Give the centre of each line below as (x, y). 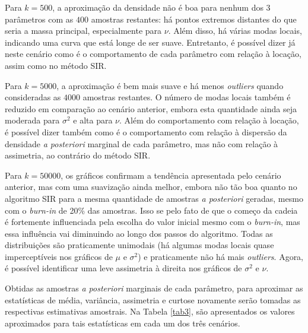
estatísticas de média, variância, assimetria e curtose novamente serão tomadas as (153, 299)
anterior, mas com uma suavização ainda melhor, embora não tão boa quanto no (151, 187)
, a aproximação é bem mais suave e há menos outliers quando (170, 85)
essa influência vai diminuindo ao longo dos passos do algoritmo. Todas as (139, 233)
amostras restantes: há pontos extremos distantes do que (194, 19)
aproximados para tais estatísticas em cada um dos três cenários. (123, 323)
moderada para (32, 120)
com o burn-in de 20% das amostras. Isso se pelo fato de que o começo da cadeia (151, 210)
